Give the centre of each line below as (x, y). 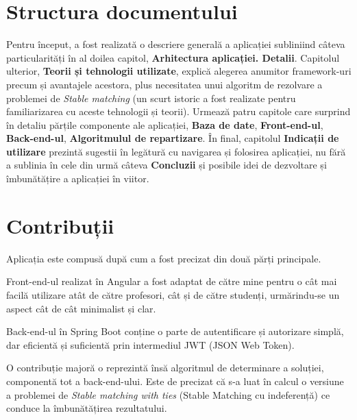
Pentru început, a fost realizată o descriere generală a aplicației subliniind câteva (176, 44)
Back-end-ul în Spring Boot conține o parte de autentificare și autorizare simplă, (175, 331)
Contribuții (60, 225)
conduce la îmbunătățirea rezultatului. (87, 408)
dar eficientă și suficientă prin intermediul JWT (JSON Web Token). (150, 344)
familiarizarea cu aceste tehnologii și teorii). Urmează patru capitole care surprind (178, 111)
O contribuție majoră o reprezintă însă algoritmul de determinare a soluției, (165, 368)
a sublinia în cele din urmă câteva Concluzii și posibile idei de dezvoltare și (167, 165)
